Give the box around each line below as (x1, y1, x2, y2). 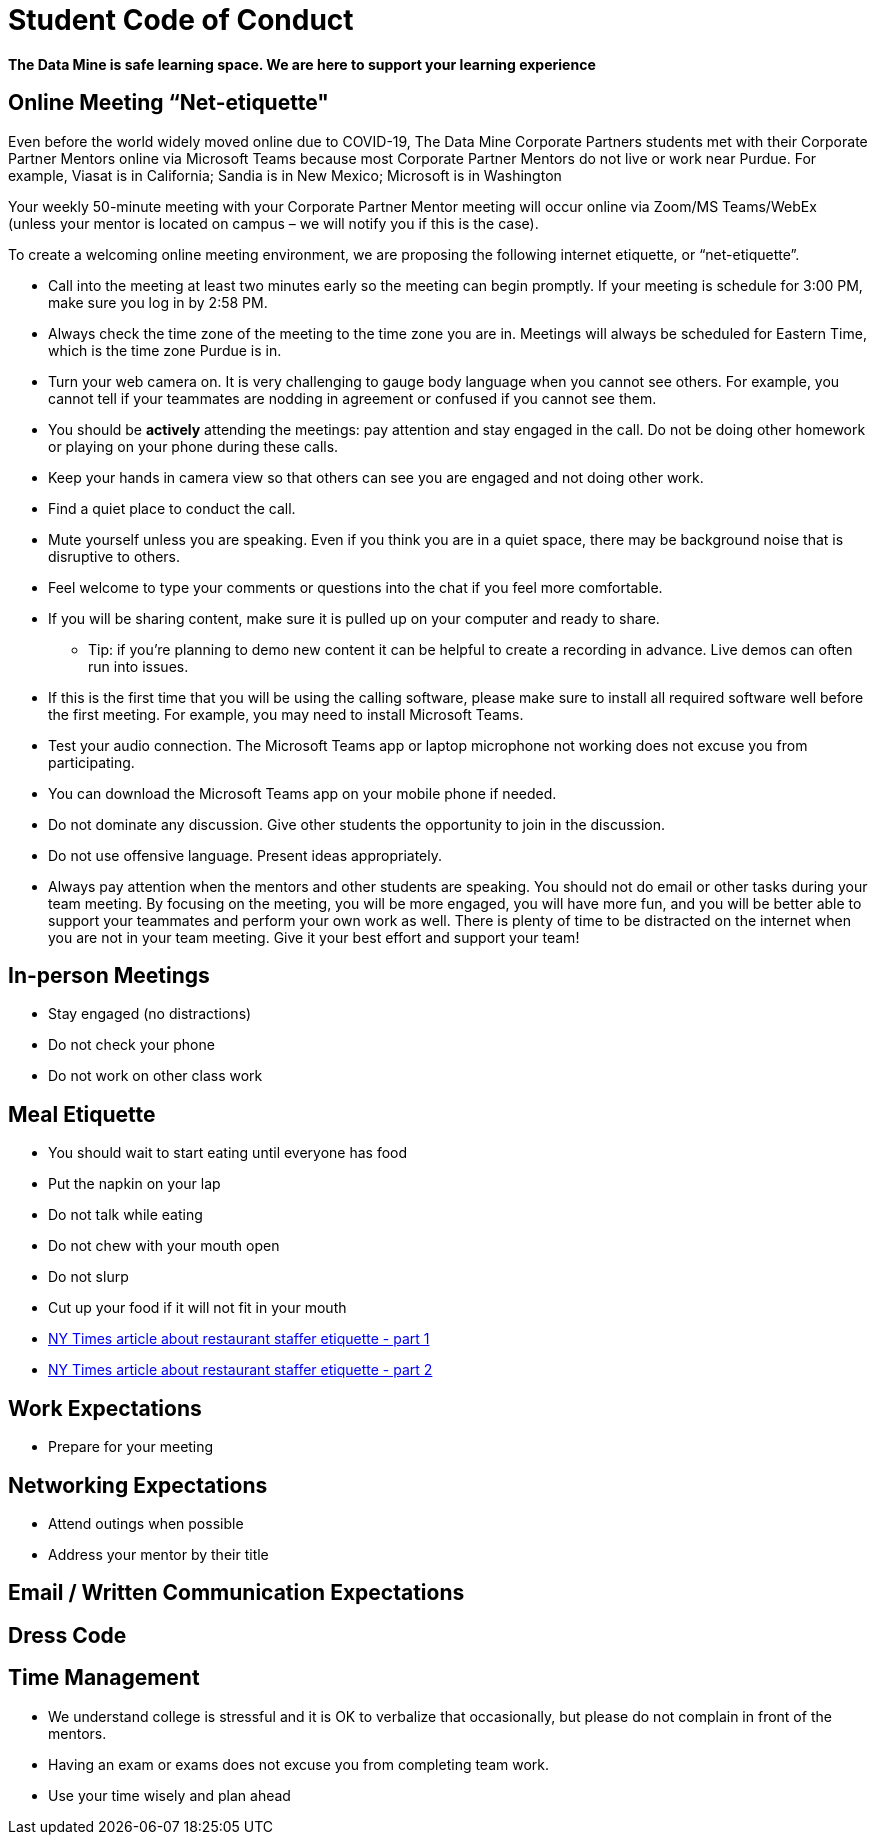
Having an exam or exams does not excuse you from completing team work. (48, 1755, 550, 1773)
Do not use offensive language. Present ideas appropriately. (48, 846, 443, 864)
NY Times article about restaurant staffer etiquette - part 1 (48, 1330, 430, 1348)
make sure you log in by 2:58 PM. (48, 293, 268, 311)
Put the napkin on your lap (48, 1175, 221, 1193)
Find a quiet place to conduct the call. (48, 499, 296, 517)
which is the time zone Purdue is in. (48, 341, 282, 359)
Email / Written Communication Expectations (8, 1580, 465, 1606)
